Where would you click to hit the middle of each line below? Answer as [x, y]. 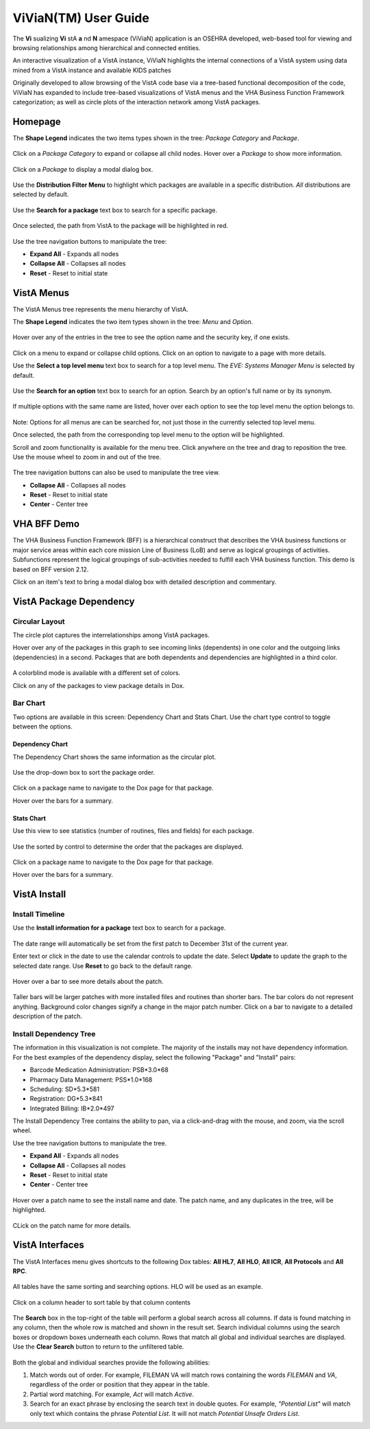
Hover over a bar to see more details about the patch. [88, 981]
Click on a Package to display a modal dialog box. [83, 169]
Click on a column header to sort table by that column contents [102, 1302]
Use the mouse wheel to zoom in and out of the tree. [87, 457]
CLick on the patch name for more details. [72, 1225]
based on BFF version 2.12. [51, 569]
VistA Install [39, 894]
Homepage [37, 121]
